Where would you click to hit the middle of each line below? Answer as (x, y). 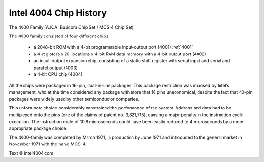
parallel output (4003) (56, 68)
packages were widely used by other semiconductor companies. (74, 99)
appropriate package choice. (38, 128)
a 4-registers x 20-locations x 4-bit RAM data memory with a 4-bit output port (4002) (120, 54)
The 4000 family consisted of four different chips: (59, 36)
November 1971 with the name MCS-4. (48, 144)
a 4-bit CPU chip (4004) (58, 74)
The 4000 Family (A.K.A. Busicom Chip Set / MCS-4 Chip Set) (71, 27)
